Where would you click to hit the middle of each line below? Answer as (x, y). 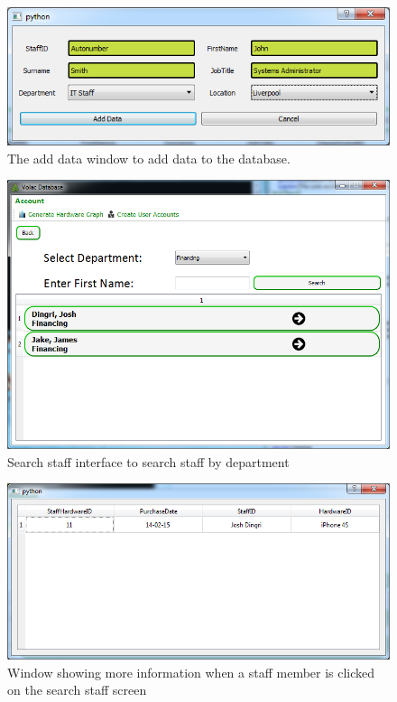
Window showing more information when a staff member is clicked (191, 672)
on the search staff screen (77, 690)
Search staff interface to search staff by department (148, 461)
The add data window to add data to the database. (149, 158)
